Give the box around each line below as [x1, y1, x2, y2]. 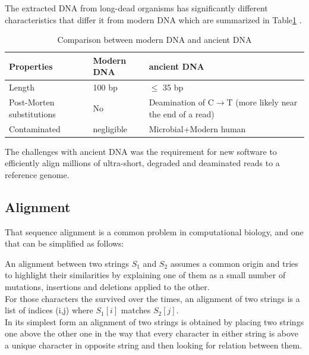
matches [121, 304, 151, 316]
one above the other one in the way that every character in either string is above [5, 327, 298, 340]
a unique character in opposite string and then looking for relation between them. [5, 338, 302, 351]
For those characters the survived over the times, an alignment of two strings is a [5, 292, 300, 304]
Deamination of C [149, 96, 214, 108]
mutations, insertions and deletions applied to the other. [5, 280, 210, 292]
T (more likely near [226, 96, 298, 108]
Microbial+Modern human [149, 122, 246, 135]
